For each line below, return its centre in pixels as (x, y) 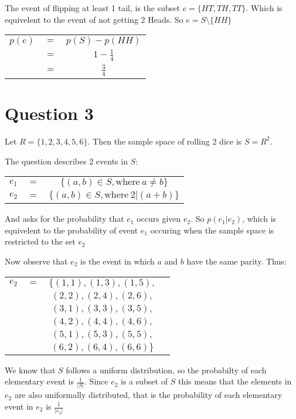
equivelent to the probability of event (72, 230)
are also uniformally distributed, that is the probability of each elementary (148, 395)
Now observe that (36, 261)
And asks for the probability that (64, 219)
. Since (96, 381)
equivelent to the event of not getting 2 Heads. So (94, 19)
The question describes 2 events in (66, 161)
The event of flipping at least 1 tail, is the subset (92, 8)
